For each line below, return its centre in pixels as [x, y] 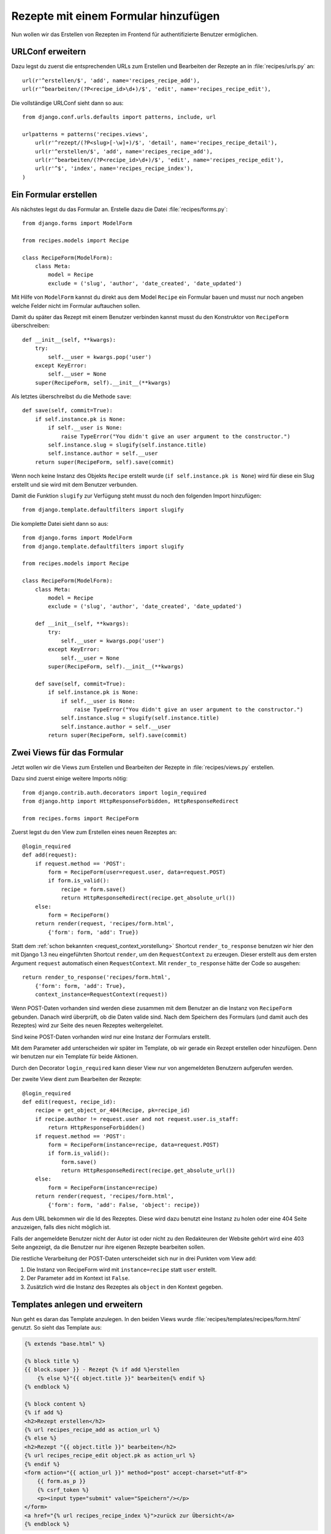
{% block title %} [52, 1361]
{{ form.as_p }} [61, 1481]
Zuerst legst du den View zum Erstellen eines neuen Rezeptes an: [94, 832]
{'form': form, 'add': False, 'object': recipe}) [124, 1205]
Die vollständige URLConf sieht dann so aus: [67, 103]
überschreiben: [31, 326]
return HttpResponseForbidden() [97, 1128]
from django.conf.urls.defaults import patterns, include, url [119, 117]
